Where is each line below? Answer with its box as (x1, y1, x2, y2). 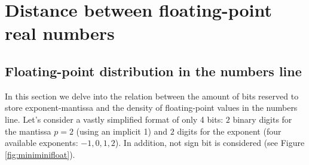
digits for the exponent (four (177, 124, 282, 137)
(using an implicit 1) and (76, 124, 168, 137)
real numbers (5, 21, 115, 45)
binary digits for (232, 113, 292, 125)
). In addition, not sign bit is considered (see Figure (115, 136, 305, 149)
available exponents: (5, 136, 78, 149)
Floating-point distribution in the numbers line (5, 61, 302, 80)
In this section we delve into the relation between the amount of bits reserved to (5, 89, 299, 102)
